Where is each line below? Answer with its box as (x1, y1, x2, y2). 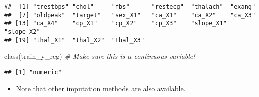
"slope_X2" (4, 28, 40, 35)
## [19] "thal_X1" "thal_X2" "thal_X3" (4, 36, 145, 44)
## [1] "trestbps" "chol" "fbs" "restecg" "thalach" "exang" (4, 3, 256, 10)
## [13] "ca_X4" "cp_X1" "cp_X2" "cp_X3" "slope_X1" (4, 20, 227, 27)
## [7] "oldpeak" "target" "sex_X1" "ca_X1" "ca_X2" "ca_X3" (4, 11, 256, 19)
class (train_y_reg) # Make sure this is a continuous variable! (4, 51, 195, 61)
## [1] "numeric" (4, 68, 62, 76)
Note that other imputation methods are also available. (16, 83, 186, 93)
